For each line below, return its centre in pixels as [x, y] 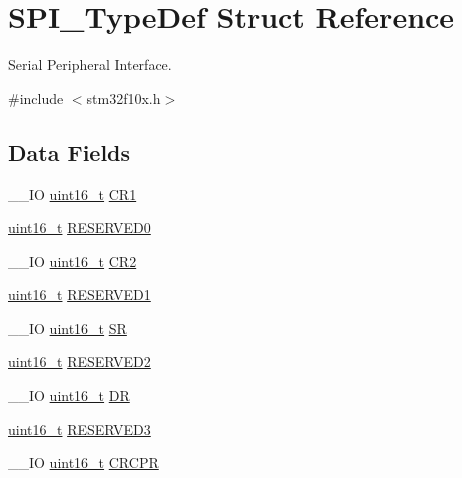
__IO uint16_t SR [67, 327]
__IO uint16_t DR [69, 395]
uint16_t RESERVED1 [79, 294]
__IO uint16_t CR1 [72, 193]
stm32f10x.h [123, 97]
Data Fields [69, 151]
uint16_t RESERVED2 [79, 361]
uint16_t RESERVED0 [79, 227]
